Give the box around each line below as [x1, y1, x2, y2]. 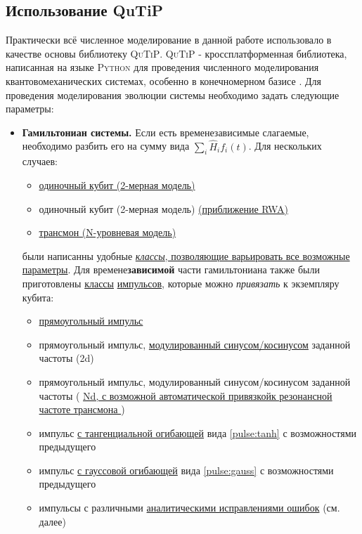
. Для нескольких [248, 138, 322, 153]
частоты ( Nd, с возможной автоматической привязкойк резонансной [39, 388, 332, 403]
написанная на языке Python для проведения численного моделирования [6, 60, 319, 74]
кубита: [22, 289, 54, 304]
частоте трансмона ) [39, 402, 125, 417]
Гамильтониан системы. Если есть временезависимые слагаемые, [22, 124, 309, 139]
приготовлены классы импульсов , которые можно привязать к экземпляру [22, 275, 340, 290]
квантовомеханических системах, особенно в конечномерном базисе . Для [6, 73, 321, 88]
